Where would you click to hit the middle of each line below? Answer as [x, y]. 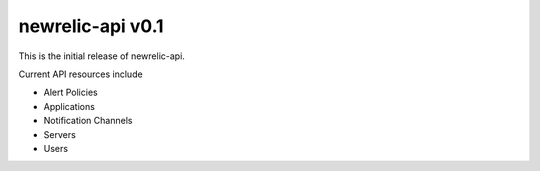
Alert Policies [71, 92]
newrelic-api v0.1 [91, 26]
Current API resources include [81, 74]
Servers [60, 134]
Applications [69, 106]
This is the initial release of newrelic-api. [101, 56]
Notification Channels [88, 121]
